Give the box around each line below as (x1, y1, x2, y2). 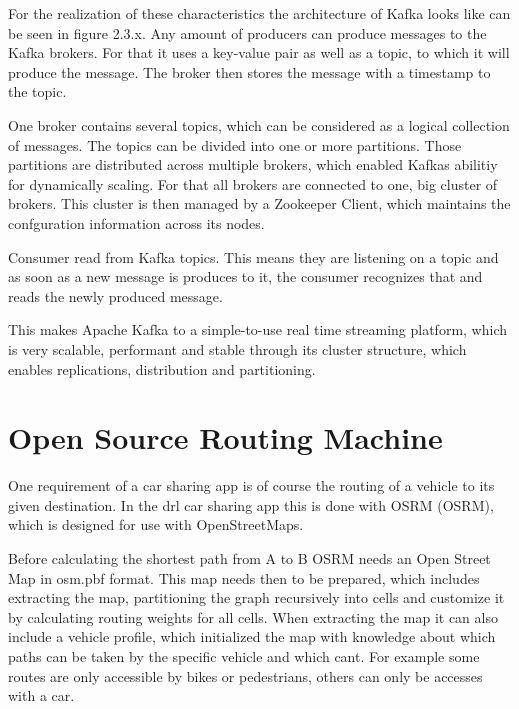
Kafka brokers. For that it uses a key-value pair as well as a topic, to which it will (8, 42, 510, 63)
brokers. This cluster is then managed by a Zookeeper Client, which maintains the (8, 193, 511, 214)
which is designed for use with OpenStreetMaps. (8, 514, 304, 535)
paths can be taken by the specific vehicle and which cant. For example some (8, 645, 480, 666)
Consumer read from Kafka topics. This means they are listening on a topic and (8, 246, 499, 267)
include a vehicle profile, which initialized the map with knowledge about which (8, 626, 496, 647)
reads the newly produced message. (8, 285, 223, 306)
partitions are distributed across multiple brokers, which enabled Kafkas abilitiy (8, 154, 498, 175)
